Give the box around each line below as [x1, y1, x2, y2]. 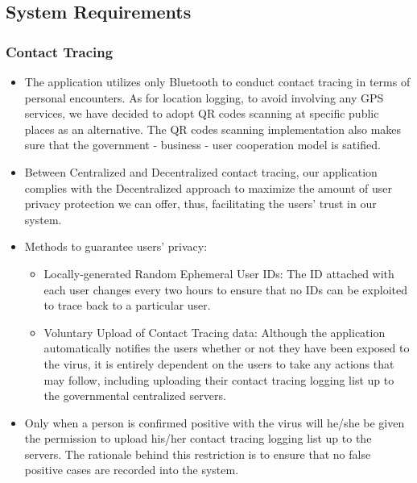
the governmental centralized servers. [43, 387, 226, 404]
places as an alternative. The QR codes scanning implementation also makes [24, 120, 402, 137]
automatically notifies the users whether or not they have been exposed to [43, 339, 410, 356]
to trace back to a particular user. [43, 297, 211, 314]
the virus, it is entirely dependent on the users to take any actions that [43, 355, 394, 372]
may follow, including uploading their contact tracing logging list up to [43, 371, 394, 388]
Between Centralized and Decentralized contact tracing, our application [24, 163, 378, 180]
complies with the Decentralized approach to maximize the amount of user [24, 179, 392, 196]
